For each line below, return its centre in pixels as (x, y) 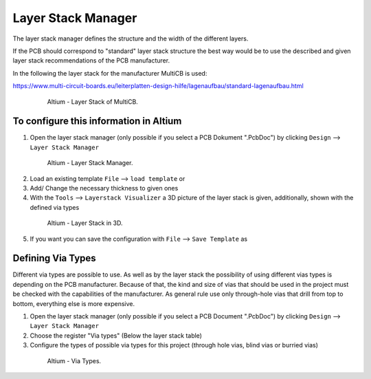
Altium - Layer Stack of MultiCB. (93, 101)
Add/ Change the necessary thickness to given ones (104, 188)
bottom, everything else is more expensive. (74, 303)
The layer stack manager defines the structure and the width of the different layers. (131, 39)
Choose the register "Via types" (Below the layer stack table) (116, 335)
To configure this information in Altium (97, 121)
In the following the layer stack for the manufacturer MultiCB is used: (110, 73)
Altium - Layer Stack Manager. (90, 163)
